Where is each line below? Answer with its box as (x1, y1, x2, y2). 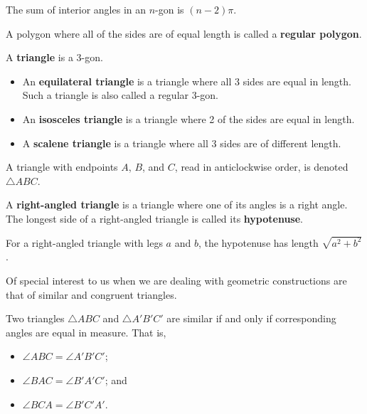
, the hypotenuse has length (198, 235, 319, 250)
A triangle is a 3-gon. (6, 50, 103, 65)
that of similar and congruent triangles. (6, 287, 177, 302)
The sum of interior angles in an (6, 2, 147, 16)
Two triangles (6, 311, 65, 326)
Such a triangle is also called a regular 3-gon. (22, 87, 219, 102)
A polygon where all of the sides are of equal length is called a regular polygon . (6, 26, 362, 41)
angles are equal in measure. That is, (6, 324, 166, 339)
